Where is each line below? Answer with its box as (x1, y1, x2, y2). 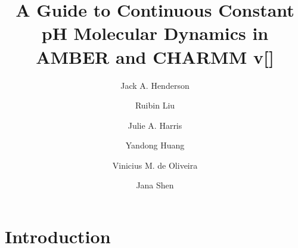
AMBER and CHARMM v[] (36, 44, 274, 69)
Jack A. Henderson (120, 79, 190, 91)
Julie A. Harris (128, 119, 182, 131)
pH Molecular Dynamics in (41, 21, 269, 45)
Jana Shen (136, 179, 174, 191)
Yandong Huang (125, 139, 185, 151)
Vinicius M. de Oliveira (112, 159, 198, 171)
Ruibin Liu (135, 99, 175, 111)
